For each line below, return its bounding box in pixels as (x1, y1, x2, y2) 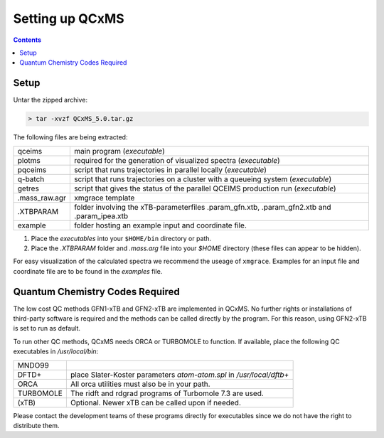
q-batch (17, 174, 45, 184)
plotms (17, 155, 41, 165)
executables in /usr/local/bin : (13, 347, 99, 356)
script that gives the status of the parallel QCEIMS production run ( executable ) (73, 183, 337, 193)
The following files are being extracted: (13, 133, 128, 141)
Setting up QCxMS (13, 11, 124, 26)
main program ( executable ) (73, 146, 165, 156)
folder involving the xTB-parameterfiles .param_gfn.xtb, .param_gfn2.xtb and (73, 202, 331, 212)
